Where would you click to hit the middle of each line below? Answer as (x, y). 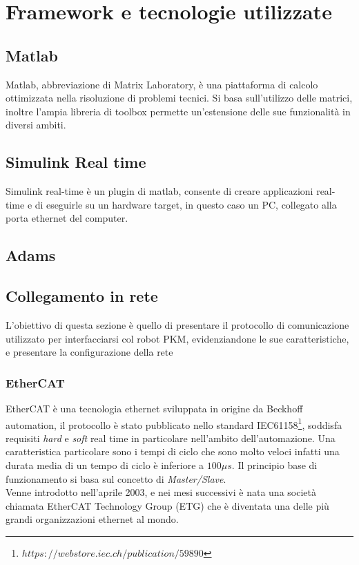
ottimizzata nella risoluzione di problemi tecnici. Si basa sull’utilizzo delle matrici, (179, 98)
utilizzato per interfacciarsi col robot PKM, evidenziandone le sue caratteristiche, (177, 338)
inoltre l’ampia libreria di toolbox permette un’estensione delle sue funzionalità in (178, 111)
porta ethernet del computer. (67, 218)
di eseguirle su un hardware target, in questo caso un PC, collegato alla (186, 204)
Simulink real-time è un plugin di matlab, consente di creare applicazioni (159, 191)
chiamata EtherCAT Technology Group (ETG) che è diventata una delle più (167, 505)
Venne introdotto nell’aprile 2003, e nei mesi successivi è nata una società (161, 492)
